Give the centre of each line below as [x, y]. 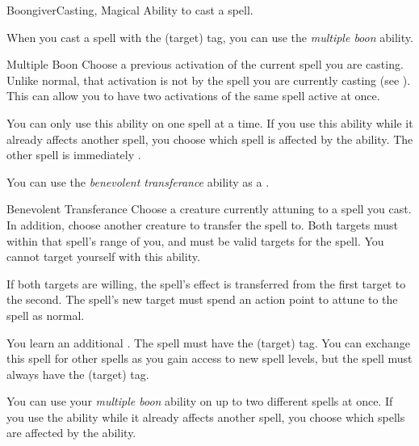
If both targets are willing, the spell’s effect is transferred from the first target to [206, 283]
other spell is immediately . [74, 155]
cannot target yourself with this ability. [103, 257]
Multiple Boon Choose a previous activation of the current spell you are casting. [205, 64]
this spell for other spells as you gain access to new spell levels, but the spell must [209, 358]
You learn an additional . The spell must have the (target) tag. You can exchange [208, 342]
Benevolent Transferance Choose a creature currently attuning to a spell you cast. [209, 209]
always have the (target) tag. [78, 374]
